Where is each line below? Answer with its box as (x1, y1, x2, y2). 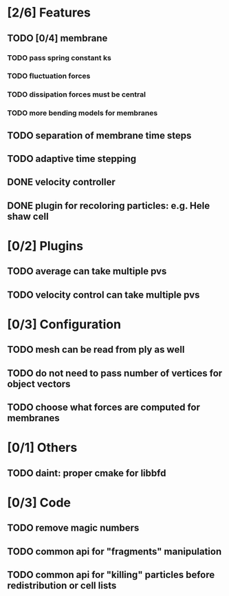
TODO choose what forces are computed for (7, 402, 201, 413)
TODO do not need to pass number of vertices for (7, 367, 223, 379)
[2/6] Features (7, 5, 91, 21)
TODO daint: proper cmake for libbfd (7, 467, 166, 479)
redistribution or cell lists (7, 580, 117, 592)
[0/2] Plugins (7, 238, 84, 254)
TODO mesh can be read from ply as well (7, 344, 185, 356)
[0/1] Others (7, 440, 78, 455)
